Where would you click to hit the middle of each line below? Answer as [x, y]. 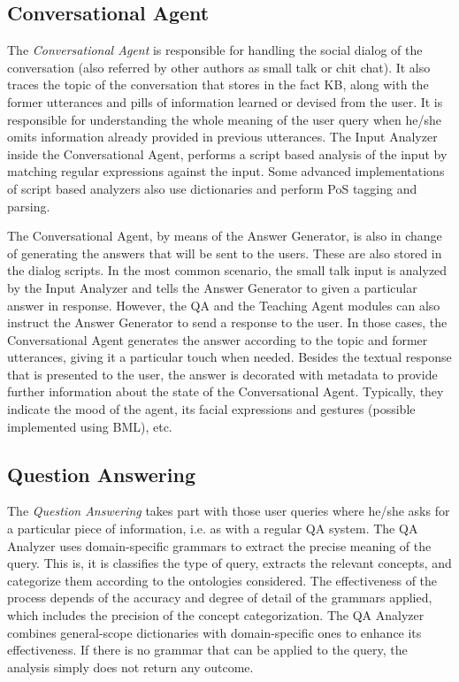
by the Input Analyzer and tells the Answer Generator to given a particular [212, 287]
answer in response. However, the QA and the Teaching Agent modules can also [224, 305]
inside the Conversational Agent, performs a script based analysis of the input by [227, 153]
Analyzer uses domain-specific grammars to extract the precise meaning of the [219, 545]
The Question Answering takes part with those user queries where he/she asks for [229, 511]
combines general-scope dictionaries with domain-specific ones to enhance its [214, 632]
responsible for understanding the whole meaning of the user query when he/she [224, 119]
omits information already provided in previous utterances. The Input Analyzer [222, 137]
